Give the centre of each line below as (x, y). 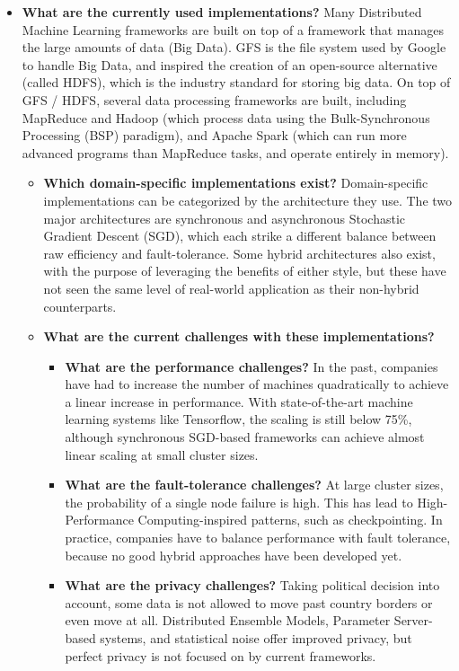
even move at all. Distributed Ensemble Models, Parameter (228, 620)
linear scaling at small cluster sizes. (162, 454)
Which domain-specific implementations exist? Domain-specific (236, 183)
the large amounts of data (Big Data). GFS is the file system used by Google (234, 47)
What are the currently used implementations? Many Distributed (222, 12)
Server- (413, 620)
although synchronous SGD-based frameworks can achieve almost (245, 437)
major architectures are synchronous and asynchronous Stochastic (225, 218)
